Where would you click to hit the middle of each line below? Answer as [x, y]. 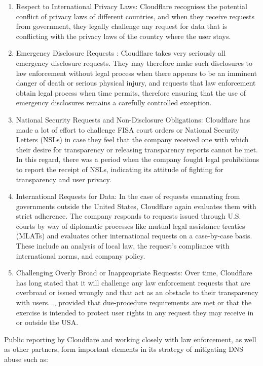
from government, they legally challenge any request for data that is [122, 26]
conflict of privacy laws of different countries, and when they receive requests [135, 16]
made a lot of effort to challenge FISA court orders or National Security [128, 129]
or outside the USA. [47, 322]
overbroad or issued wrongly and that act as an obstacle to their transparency [137, 292]
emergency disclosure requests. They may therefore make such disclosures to [134, 63]
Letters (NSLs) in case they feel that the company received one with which [132, 139]
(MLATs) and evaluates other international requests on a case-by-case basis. [134, 236]
